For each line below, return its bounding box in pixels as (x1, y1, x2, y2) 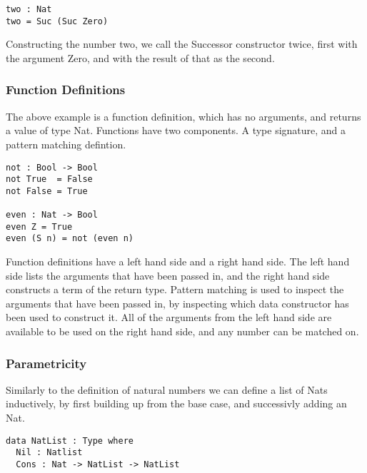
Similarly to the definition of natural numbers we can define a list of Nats (6, 382, 328, 397)
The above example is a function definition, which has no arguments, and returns (6, 108, 361, 123)
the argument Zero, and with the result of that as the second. (6, 50, 275, 65)
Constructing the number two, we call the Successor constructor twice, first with (6, 36, 358, 51)
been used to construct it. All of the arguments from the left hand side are (6, 310, 332, 325)
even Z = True (6, 221, 73, 232)
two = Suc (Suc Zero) (6, 16, 109, 26)
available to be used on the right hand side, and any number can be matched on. (6, 324, 359, 339)
